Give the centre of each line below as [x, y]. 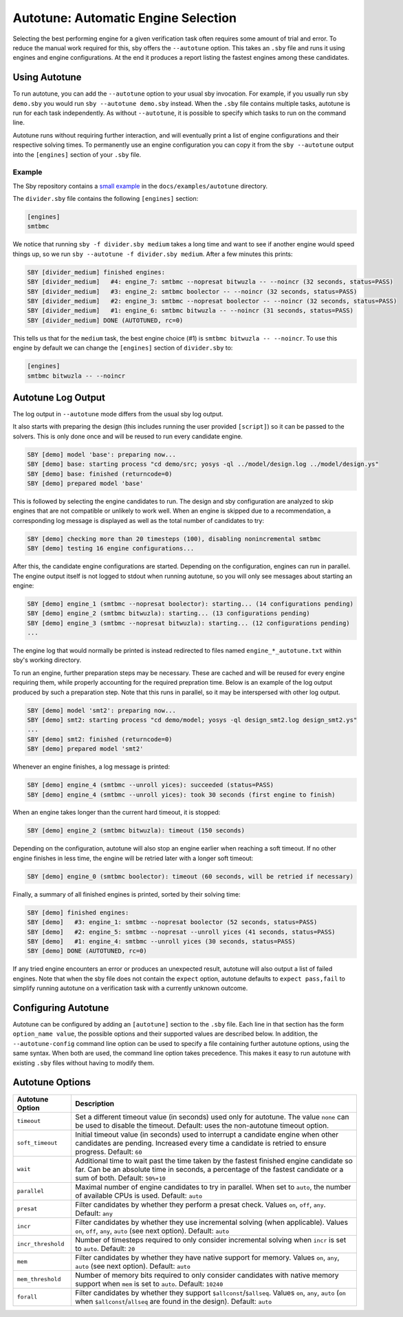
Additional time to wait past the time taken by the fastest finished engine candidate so [214, 1161]
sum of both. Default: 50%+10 [121, 1178]
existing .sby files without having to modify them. [84, 1062]
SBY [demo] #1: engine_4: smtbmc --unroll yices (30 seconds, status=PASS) [161, 941]
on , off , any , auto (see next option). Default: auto [152, 1230]
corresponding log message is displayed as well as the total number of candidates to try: [139, 520]
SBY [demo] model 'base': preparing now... [102, 454]
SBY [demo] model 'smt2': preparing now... [102, 710]
